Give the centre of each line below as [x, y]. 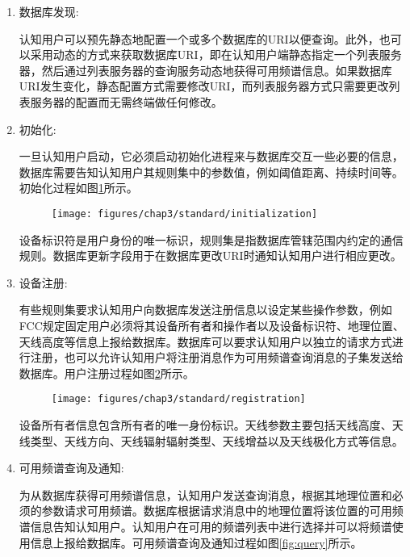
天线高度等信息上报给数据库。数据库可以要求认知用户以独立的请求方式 [205, 341]
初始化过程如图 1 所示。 [78, 188]
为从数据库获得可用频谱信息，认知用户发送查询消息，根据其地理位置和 [205, 494]
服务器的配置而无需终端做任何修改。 [126, 101]
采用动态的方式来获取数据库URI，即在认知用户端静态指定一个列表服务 [216, 54]
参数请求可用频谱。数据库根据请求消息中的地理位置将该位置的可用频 [222, 511]
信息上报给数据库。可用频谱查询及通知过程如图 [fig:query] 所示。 [196, 542]
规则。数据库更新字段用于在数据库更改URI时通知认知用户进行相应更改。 [210, 255]
